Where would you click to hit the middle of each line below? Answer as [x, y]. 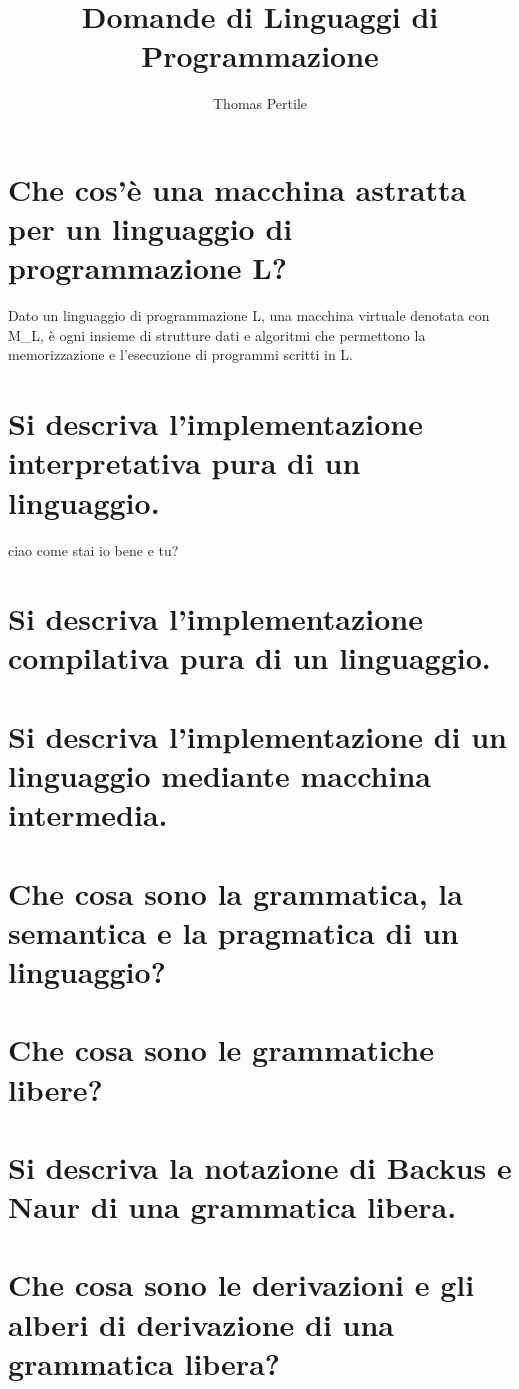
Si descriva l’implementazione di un [257, 735]
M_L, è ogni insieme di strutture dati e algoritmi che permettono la [217, 334]
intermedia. [88, 814]
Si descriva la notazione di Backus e [260, 1166]
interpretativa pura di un [184, 462]
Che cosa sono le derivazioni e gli [241, 1284]
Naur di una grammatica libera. [232, 1206]
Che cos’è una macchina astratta [237, 188]
